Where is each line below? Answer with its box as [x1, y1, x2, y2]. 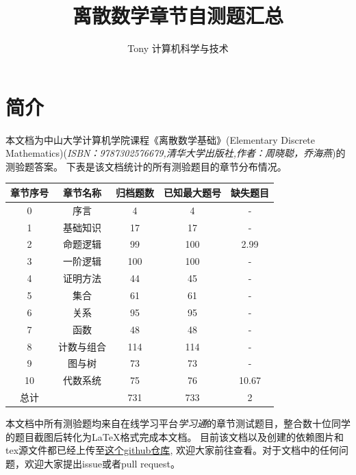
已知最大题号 [164, 185, 221, 199]
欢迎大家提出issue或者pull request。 [24, 456, 180, 470]
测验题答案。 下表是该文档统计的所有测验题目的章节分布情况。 [5, 159, 287, 173]
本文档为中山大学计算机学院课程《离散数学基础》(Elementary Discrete [5, 132, 316, 146]
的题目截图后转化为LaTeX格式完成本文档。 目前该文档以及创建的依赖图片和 [5, 429, 344, 444]
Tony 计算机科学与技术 [127, 41, 229, 55]
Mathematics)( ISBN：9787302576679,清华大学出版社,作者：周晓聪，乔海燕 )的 [5, 146, 346, 160]
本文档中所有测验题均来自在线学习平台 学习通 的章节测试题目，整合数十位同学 [5, 416, 351, 431]
